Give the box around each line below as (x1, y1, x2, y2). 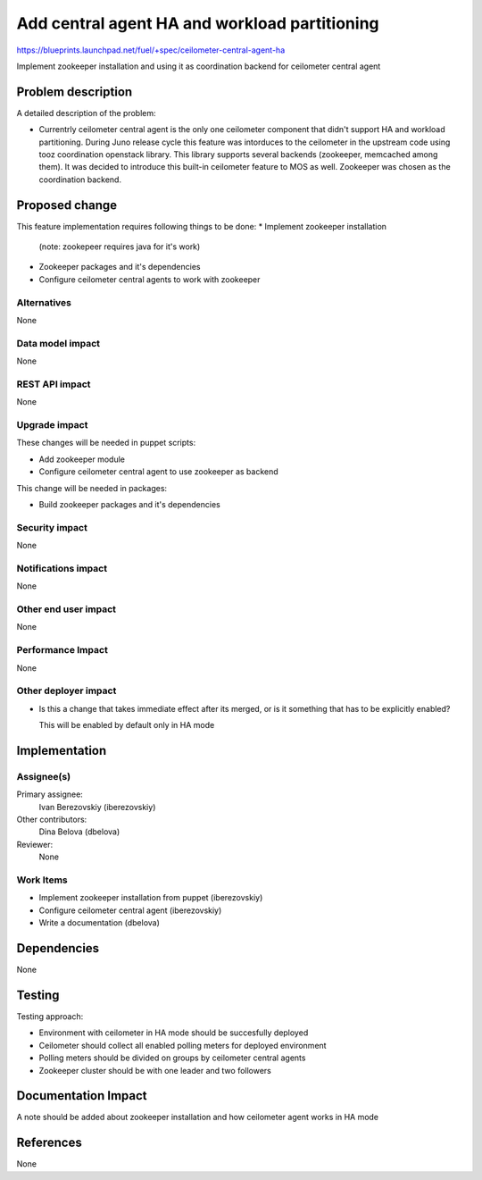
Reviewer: (16, 839, 54, 849)
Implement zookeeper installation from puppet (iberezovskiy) (38, 892, 263, 903)
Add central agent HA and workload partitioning (16, 13, 379, 33)
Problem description (16, 84, 133, 99)
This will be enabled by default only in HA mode (38, 720, 215, 731)
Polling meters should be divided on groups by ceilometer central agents (38, 1052, 306, 1063)
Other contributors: (16, 814, 87, 825)
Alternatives (16, 296, 71, 308)
